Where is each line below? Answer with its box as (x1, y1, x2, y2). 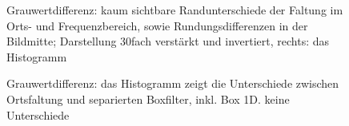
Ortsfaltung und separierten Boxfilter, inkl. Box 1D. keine (6, 90, 290, 107)
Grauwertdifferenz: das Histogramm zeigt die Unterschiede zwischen (6, 75, 339, 92)
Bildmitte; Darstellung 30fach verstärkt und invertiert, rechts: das (6, 33, 330, 49)
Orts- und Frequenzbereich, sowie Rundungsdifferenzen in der (6, 17, 308, 33)
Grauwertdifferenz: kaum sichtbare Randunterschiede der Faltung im (6, 2, 343, 18)
